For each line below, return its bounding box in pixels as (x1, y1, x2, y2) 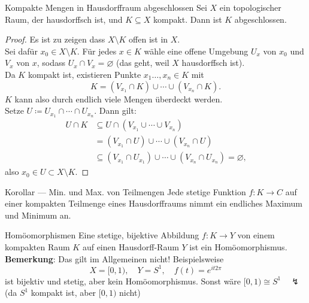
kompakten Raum (5, 241, 70, 253)
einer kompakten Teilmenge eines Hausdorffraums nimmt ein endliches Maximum (5, 197, 302, 210)
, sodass (37, 56, 65, 69)
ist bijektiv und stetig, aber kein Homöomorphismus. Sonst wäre (5, 274, 241, 287)
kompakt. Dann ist (153, 13, 222, 25)
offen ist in (129, 33, 168, 46)
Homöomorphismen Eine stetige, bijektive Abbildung (5, 229, 199, 241)
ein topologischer (219, 1, 281, 13)
